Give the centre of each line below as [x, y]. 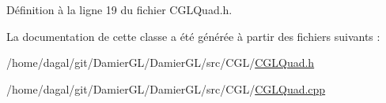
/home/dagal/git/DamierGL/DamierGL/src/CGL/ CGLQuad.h [161, 63]
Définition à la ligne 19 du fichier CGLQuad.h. [119, 9]
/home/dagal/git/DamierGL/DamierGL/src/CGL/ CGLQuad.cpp [166, 88]
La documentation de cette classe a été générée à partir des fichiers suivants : [193, 36]
